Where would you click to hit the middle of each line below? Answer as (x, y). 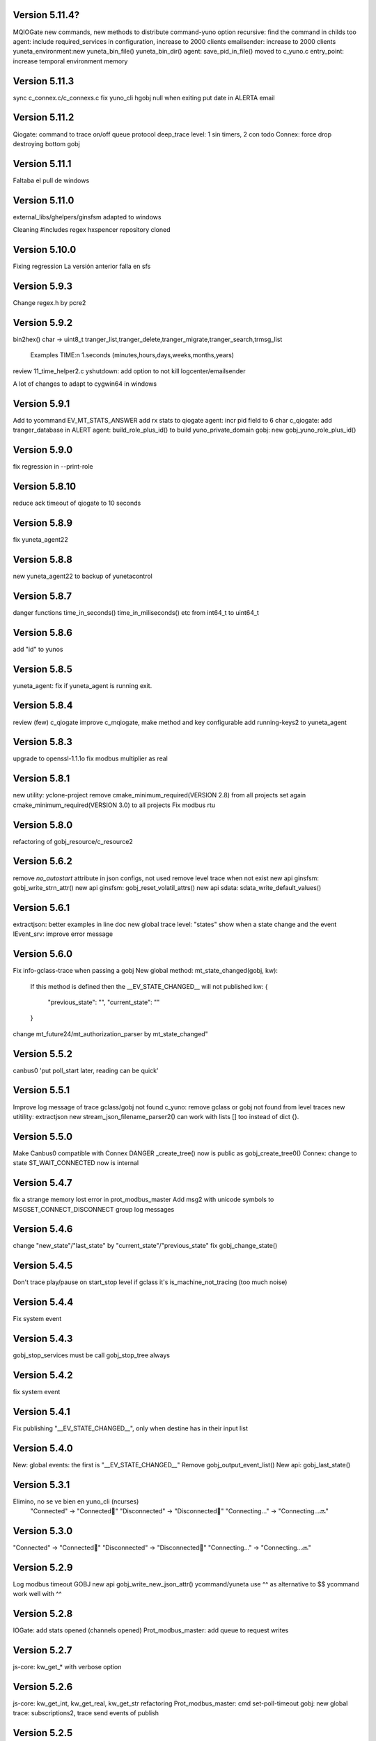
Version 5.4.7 (42, 1183)
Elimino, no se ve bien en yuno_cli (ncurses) (76, 1501)
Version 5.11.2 (44, 117)
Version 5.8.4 (43, 706)
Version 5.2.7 (42, 1650)
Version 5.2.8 (43, 1614)
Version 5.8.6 (43, 633)
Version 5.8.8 (43, 560)
